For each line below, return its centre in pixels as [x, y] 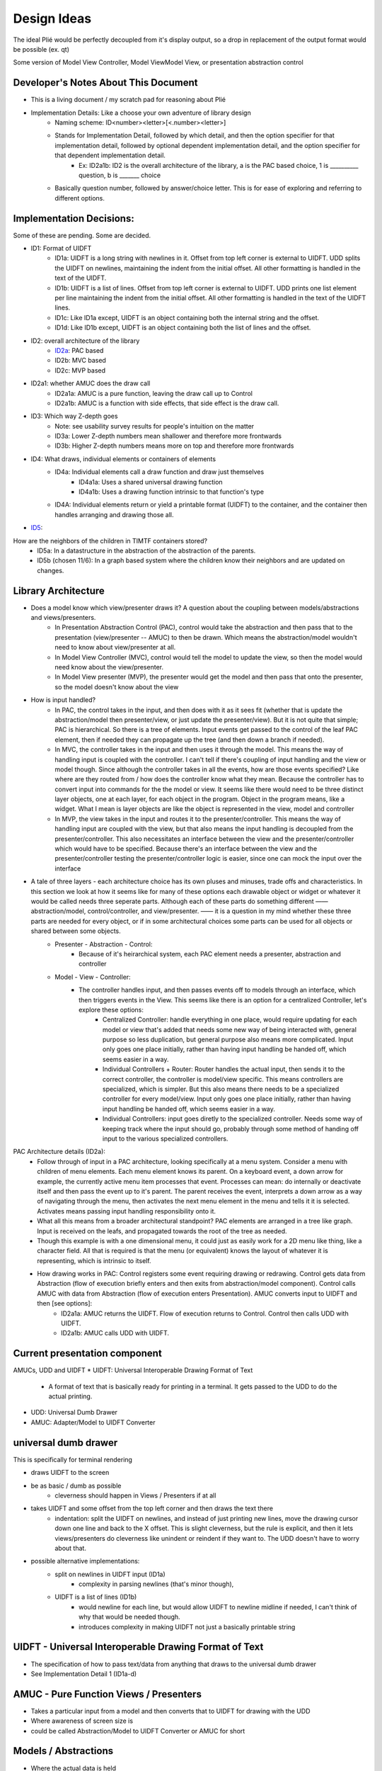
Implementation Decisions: [74, 219]
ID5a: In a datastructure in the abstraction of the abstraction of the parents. [146, 550]
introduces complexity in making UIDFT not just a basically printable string [187, 1626]
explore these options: [111, 1009]
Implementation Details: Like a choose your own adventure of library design [141, 113]
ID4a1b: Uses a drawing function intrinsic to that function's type [172, 492]
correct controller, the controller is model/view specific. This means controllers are [223, 1079]
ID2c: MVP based [80, 370]
